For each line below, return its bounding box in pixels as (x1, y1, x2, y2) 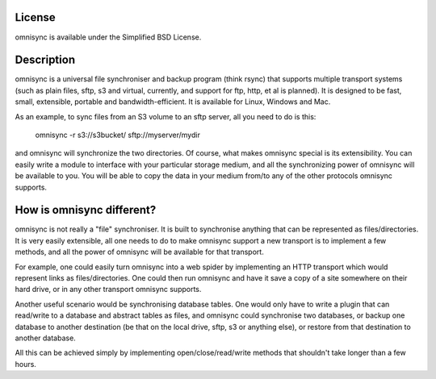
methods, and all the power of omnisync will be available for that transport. (15, 247, 264, 257)
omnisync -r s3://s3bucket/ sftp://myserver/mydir (35, 130, 201, 140)
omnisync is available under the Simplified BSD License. (15, 32, 202, 42)
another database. (15, 333, 76, 343)
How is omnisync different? (15, 203, 157, 217)
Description (15, 53, 76, 67)
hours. (15, 359, 36, 369)
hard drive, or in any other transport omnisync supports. (15, 285, 202, 294)
